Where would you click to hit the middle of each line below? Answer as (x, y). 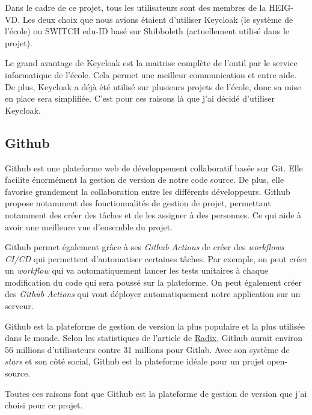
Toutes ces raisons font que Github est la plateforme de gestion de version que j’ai (156, 393)
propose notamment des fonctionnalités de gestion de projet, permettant (138, 203)
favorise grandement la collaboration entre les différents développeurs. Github (148, 191)
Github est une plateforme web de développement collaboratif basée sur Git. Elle (154, 168)
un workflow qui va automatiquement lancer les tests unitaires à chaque (137, 270)
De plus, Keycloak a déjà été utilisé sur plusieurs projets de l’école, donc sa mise (153, 86)
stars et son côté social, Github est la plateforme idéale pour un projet (135, 361)
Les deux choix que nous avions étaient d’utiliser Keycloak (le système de (158, 19)
